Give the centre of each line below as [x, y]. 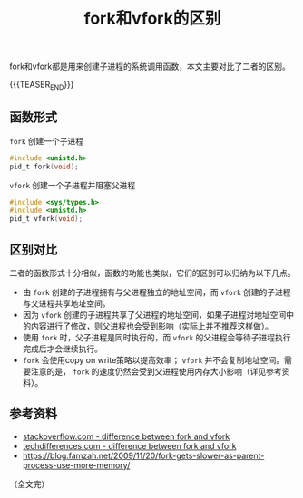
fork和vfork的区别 [152, 19]
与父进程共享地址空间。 [66, 303]
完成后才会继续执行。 [62, 349]
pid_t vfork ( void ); [46, 219]
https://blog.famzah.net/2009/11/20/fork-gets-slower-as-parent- [143, 455]
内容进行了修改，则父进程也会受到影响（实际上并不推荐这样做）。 [152, 326]
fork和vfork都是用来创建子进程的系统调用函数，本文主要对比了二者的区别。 [150, 67]
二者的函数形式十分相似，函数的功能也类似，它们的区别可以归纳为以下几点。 [152, 273]
